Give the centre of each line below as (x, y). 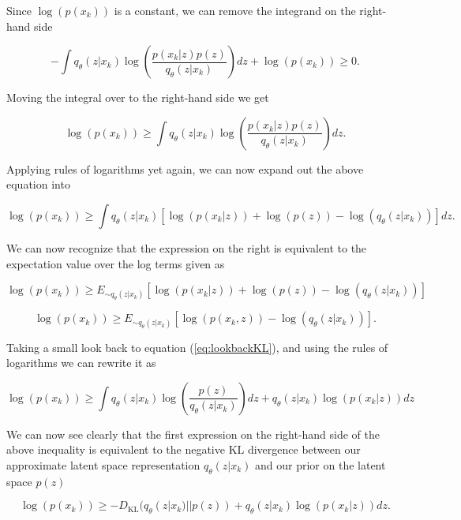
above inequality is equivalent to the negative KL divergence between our (184, 449)
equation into (38, 184)
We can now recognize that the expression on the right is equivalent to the (187, 247)
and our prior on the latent (320, 464)
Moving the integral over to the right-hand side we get (138, 97)
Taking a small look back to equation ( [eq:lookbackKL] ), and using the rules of (197, 347)
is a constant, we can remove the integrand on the (235, 10)
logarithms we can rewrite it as (81, 363)
